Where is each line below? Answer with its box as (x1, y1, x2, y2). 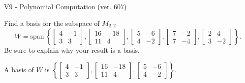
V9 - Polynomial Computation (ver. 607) (4, 1, 127, 11)
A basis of (4, 64, 34, 74)
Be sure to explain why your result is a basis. (4, 45, 140, 55)
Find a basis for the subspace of (4, 18, 100, 28)
